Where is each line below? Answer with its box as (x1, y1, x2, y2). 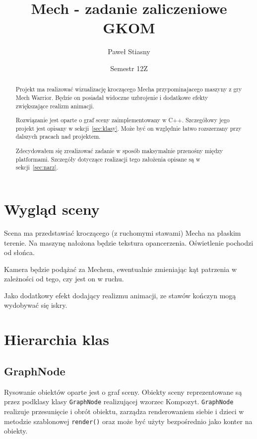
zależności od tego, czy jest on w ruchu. (4, 273, 124, 284)
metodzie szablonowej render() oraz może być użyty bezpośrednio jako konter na (4, 416, 253, 426)
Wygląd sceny (4, 198, 100, 219)
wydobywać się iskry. (4, 300, 67, 310)
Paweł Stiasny (108, 46, 150, 57)
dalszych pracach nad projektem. (15, 132, 101, 141)
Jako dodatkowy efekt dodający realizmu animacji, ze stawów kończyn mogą (4, 290, 236, 300)
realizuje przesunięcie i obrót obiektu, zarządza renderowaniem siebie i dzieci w (4, 406, 244, 416)
